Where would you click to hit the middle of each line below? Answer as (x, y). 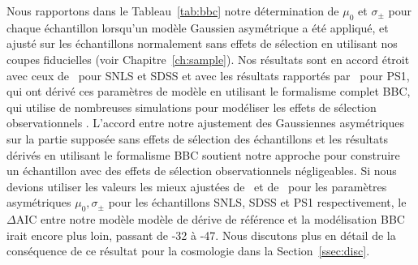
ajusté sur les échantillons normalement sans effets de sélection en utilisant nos (202, 43)
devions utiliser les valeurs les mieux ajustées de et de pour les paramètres (197, 186)
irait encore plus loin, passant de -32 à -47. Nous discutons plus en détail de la (201, 235)
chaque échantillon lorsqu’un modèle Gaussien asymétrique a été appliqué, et (198, 27)
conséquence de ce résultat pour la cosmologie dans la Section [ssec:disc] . (188, 251)
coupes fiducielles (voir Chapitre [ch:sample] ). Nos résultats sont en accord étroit (208, 59)
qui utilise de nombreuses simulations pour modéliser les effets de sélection (192, 107)
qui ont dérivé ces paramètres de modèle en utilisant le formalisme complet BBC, (209, 91)
